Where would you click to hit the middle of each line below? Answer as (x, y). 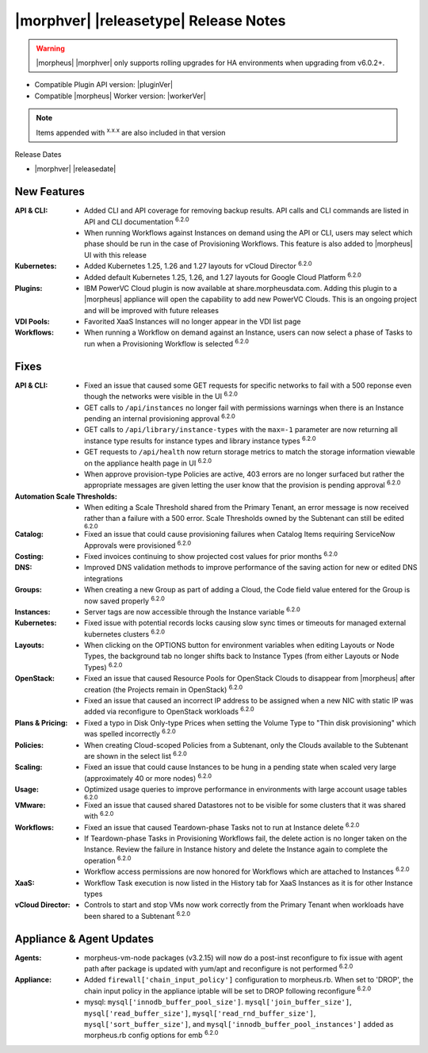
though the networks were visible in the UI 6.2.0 (161, 396)
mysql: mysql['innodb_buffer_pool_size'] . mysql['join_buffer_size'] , (218, 1002)
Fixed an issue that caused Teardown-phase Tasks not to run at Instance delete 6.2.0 (222, 827)
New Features (50, 191)
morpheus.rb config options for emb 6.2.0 (151, 1035)
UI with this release (115, 255)
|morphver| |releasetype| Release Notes (150, 21)
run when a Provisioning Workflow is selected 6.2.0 (167, 343)
